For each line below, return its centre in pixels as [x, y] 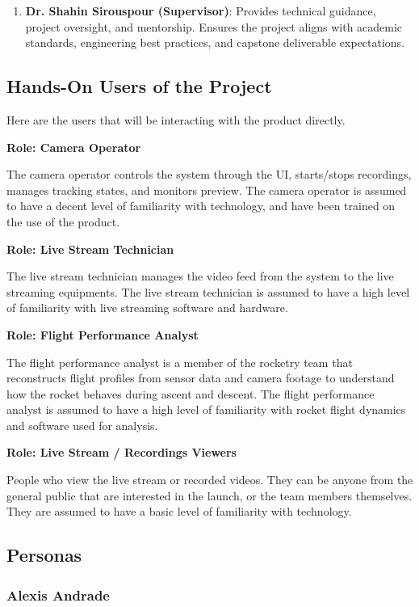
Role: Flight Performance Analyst [103, 334]
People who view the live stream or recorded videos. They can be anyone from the [210, 480]
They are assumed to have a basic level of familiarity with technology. [179, 511]
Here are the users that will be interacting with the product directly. [176, 119]
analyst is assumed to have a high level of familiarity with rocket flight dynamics [206, 409]
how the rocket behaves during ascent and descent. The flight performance [191, 393]
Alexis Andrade [58, 594]
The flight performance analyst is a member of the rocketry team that [180, 362]
